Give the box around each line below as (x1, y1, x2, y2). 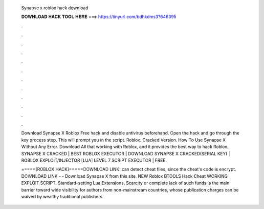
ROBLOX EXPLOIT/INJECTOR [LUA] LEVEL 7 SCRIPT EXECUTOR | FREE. (21, 157, 167, 163)
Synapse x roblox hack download (21, 5, 88, 11)
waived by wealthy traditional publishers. (21, 193, 104, 199)
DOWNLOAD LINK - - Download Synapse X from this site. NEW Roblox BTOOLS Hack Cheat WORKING (21, 173, 228, 179)
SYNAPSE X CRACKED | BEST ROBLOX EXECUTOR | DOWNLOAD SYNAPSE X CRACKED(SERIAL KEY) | (21, 151, 230, 156)
